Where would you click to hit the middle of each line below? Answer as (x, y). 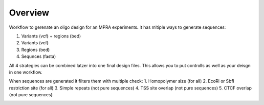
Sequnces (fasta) (39, 56)
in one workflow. (26, 72)
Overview (29, 13)
